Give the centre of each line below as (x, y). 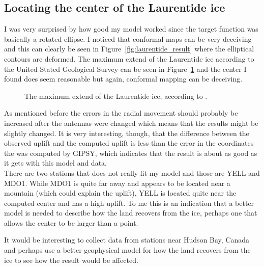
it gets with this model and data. (55, 163)
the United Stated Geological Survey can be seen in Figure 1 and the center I (125, 69)
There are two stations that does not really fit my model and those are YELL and (132, 172)
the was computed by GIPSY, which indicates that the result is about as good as (131, 153)
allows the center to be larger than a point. (71, 222)
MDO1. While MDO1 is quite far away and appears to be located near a (117, 183)
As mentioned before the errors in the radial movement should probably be (121, 113)
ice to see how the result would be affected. (71, 260)
